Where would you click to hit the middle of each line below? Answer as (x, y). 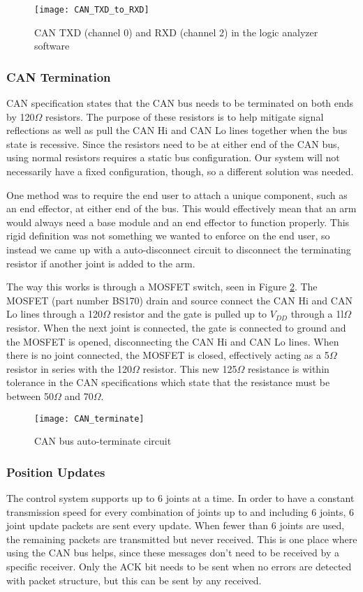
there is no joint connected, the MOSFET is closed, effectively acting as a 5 (168, 355)
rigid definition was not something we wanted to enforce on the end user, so (168, 236)
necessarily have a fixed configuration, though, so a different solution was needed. (180, 171)
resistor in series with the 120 (69, 368)
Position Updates (56, 472)
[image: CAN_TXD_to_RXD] (92, 10)
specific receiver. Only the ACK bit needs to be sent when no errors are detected (179, 566)
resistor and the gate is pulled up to (190, 314)
